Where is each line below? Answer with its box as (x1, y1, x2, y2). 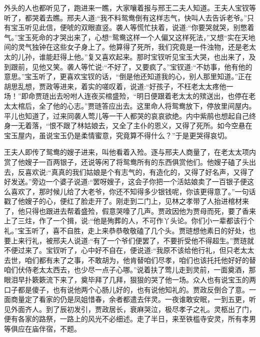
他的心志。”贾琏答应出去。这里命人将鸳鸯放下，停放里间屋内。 (52, 100, 256, 111)
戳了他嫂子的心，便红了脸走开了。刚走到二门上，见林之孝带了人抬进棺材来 (4, 196, 249, 206)
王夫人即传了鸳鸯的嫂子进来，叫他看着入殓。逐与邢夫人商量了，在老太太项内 (4, 147, 256, 157)
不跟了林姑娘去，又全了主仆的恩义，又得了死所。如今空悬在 (56, 120, 252, 131)
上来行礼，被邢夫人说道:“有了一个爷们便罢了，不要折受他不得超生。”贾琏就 (10, 235, 254, 245)
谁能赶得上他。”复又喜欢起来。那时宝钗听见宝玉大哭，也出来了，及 (38, 51, 256, 62)
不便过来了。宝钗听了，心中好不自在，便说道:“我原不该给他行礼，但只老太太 (4, 245, 254, 255)
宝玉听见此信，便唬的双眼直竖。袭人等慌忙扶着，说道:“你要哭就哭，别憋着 (10, 22, 254, 33)
